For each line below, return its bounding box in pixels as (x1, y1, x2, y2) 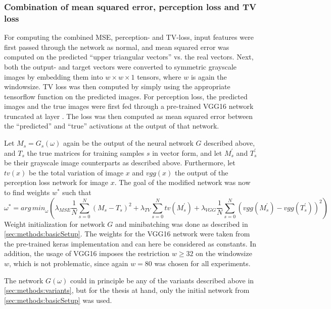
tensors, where (137, 71, 181, 82)
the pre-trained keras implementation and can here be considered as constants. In (4, 238, 257, 249)
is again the (191, 71, 227, 82)
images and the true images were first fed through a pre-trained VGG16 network (4, 101, 254, 111)
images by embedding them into (4, 71, 103, 82)
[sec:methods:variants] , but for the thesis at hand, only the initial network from (4, 285, 250, 295)
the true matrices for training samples (27, 147, 145, 158)
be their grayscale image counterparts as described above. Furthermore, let (4, 157, 235, 168)
